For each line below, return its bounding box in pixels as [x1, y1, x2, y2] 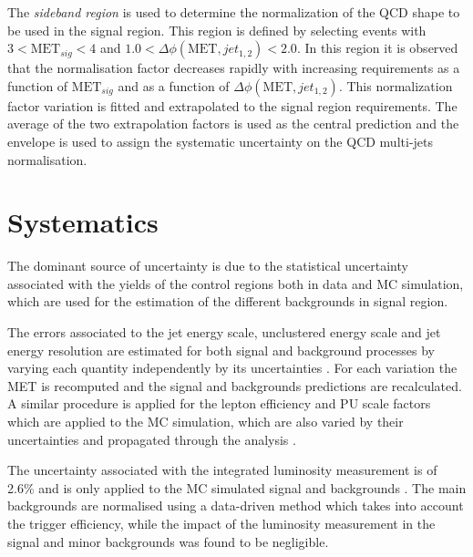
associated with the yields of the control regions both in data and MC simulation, [7, 273, 464, 293]
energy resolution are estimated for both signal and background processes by [7, 340, 435, 359]
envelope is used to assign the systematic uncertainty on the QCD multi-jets [7, 131, 434, 150]
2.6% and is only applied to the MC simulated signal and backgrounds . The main [7, 478, 467, 497]
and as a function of [118, 76, 230, 95]
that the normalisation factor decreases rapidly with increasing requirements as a [7, 58, 460, 77]
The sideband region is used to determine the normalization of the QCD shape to [7, 3, 460, 21]
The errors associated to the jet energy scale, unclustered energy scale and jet [7, 323, 441, 342]
